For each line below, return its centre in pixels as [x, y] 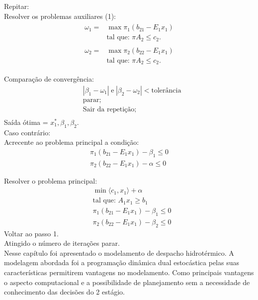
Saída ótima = [26, 122]
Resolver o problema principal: [51, 180]
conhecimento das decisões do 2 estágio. [64, 292]
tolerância [166, 90]
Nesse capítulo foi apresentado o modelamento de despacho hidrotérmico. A [119, 252]
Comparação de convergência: [49, 79]
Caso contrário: [27, 132]
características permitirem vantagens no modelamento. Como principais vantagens [129, 272]
